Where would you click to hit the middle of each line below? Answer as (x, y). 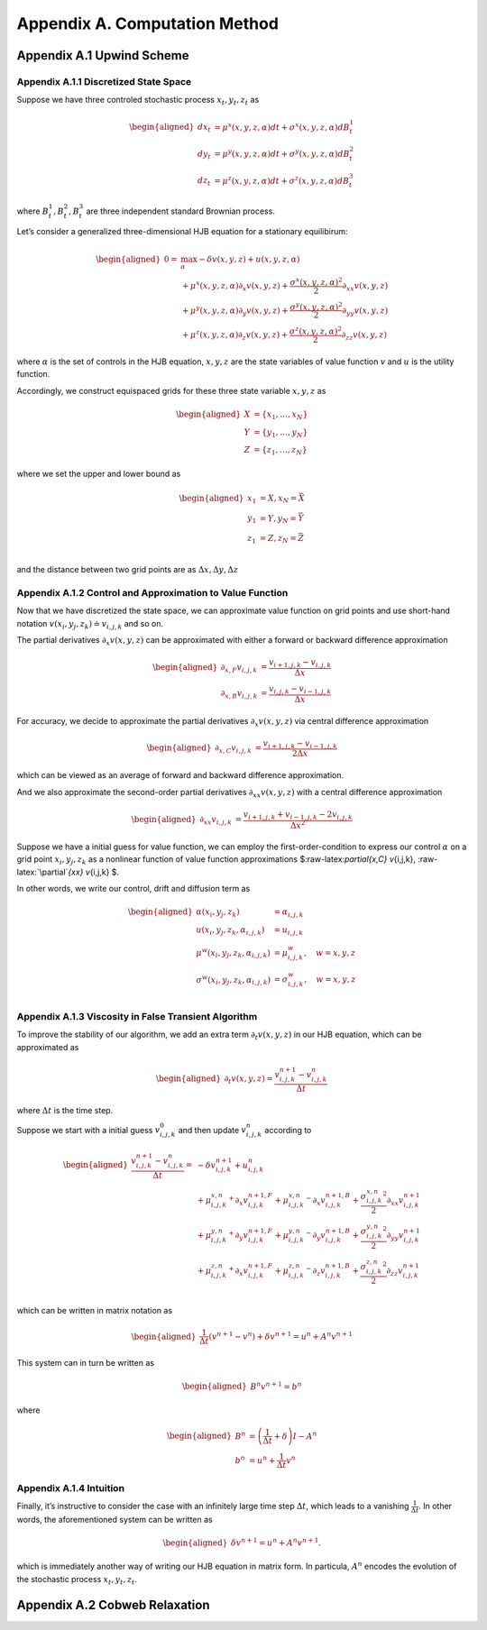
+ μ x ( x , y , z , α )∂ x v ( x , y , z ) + (235, 286)
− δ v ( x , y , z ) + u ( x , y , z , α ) (249, 259)
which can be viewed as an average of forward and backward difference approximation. (180, 775)
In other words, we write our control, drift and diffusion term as (133, 889)
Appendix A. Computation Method (148, 23)
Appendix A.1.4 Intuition (71, 1488)
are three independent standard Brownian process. (180, 211)
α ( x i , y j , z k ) (218, 913)
